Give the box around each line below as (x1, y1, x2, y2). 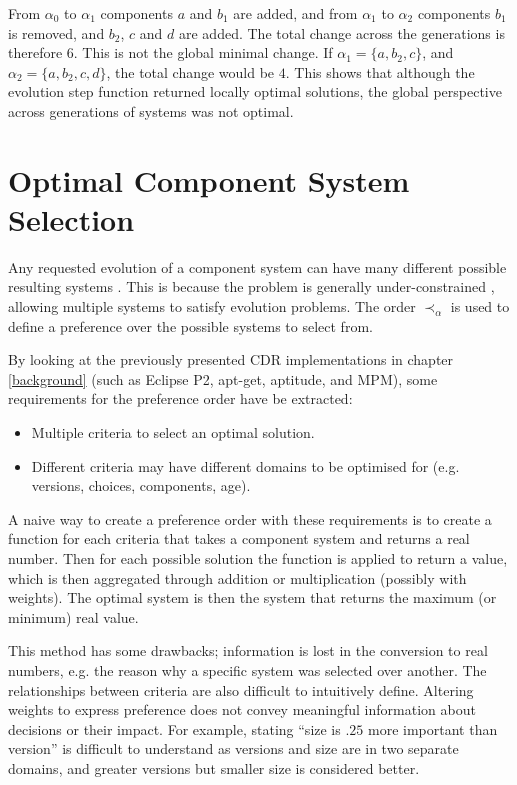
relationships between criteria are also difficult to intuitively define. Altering (8, 679, 474, 700)
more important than (368, 718, 498, 739)
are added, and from (233, 3, 358, 23)
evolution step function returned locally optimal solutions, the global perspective (8, 81, 502, 102)
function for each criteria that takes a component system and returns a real (8, 528, 470, 549)
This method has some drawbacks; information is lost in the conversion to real (8, 640, 488, 661)
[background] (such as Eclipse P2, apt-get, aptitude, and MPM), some (8, 368, 438, 389)
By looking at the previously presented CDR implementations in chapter (8, 349, 454, 370)
